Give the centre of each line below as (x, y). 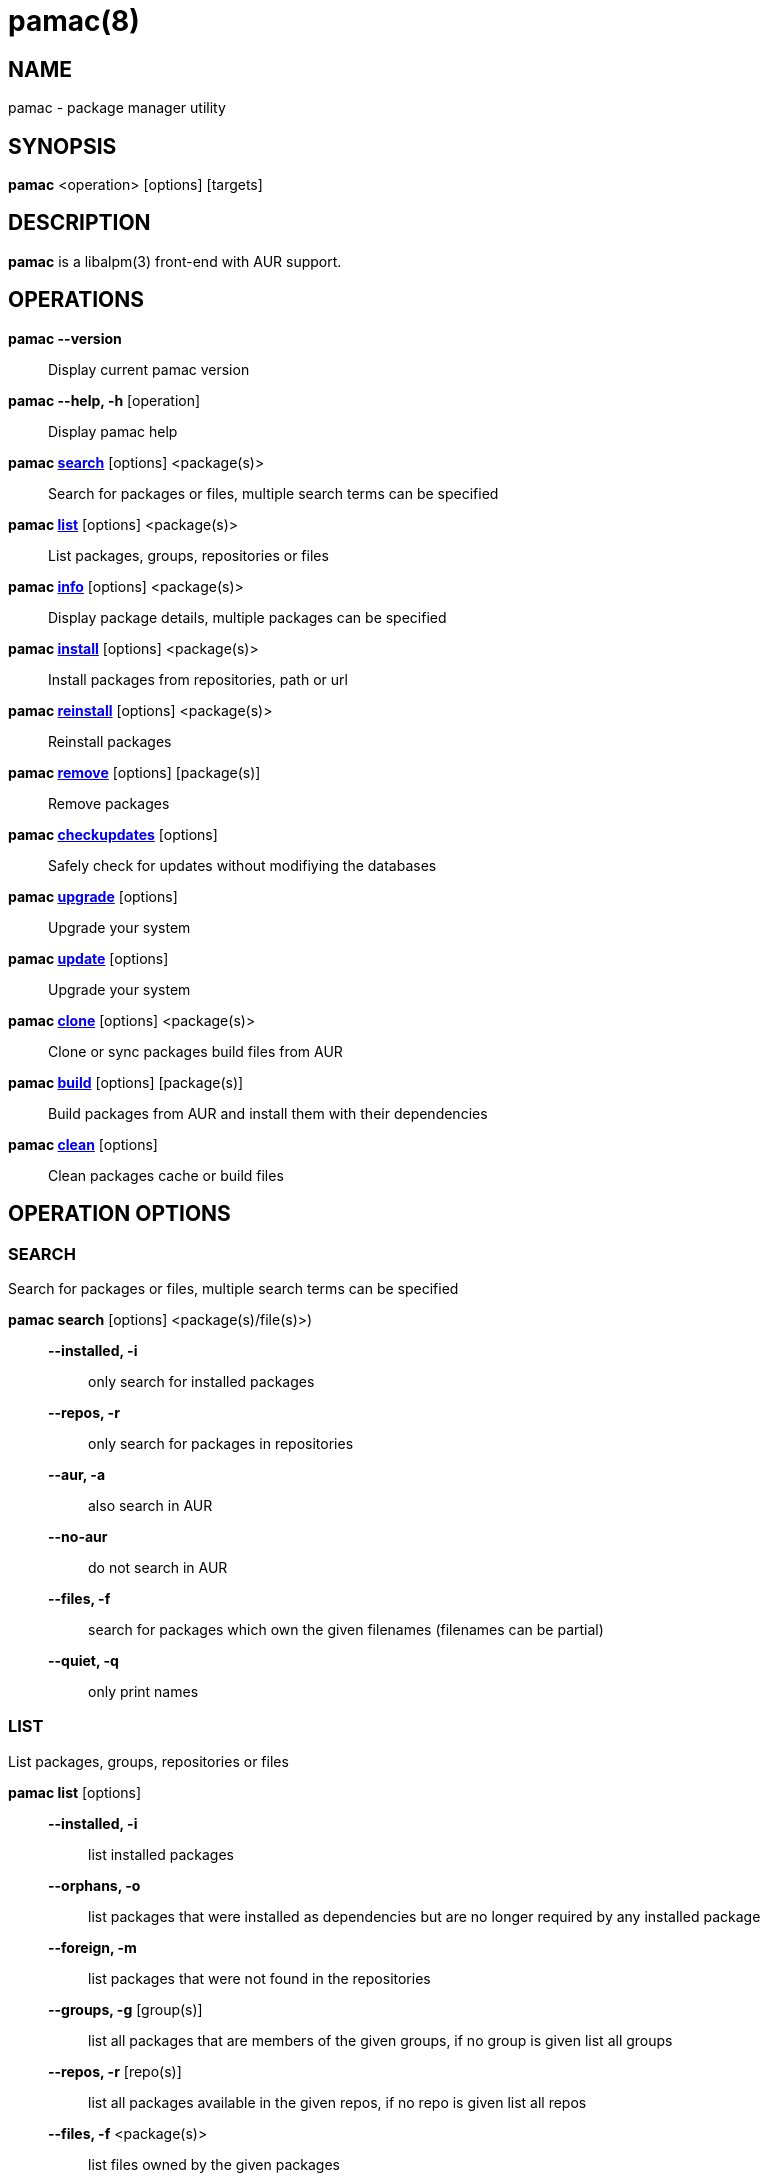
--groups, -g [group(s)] (125, 2009)
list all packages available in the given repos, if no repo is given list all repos (337, 2102)
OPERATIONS (76, 300)
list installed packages (161, 1854)
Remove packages (109, 803)
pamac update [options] (88, 958)
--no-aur (78, 1536)
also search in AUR (150, 1505)
